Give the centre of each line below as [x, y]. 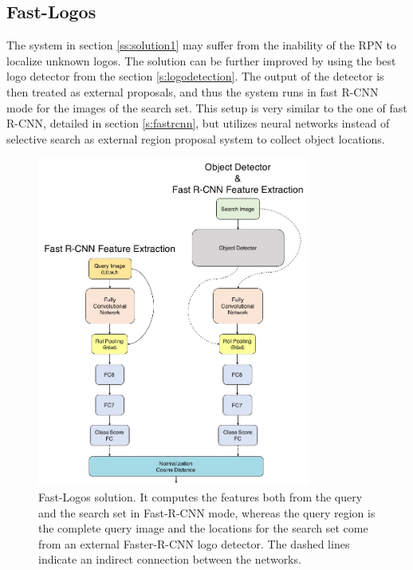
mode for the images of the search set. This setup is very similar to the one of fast [207, 107]
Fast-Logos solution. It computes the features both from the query [201, 496]
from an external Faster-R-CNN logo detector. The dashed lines [194, 543]
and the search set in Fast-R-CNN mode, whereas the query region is [207, 512]
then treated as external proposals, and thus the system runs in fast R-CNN [193, 91]
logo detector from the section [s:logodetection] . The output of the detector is [195, 76]
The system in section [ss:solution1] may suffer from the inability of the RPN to [202, 45]
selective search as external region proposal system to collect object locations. [196, 138]
